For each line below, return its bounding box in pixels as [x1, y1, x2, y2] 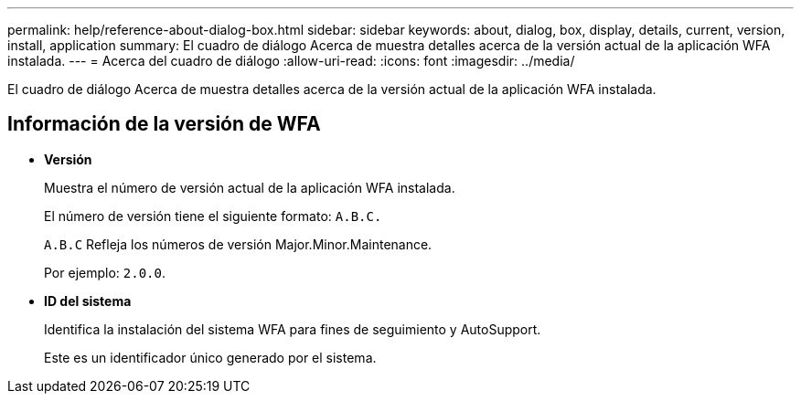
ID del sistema [44, 292, 132, 309]
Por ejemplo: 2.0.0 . [44, 264, 166, 280]
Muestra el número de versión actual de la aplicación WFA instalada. [44, 179, 455, 195]
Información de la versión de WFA [7, 112, 321, 136]
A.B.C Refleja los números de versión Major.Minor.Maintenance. [44, 236, 433, 252]
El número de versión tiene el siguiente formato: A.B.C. [44, 207, 382, 224]
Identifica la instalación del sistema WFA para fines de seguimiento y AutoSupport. [44, 321, 541, 337]
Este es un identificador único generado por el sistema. [44, 349, 377, 365]
